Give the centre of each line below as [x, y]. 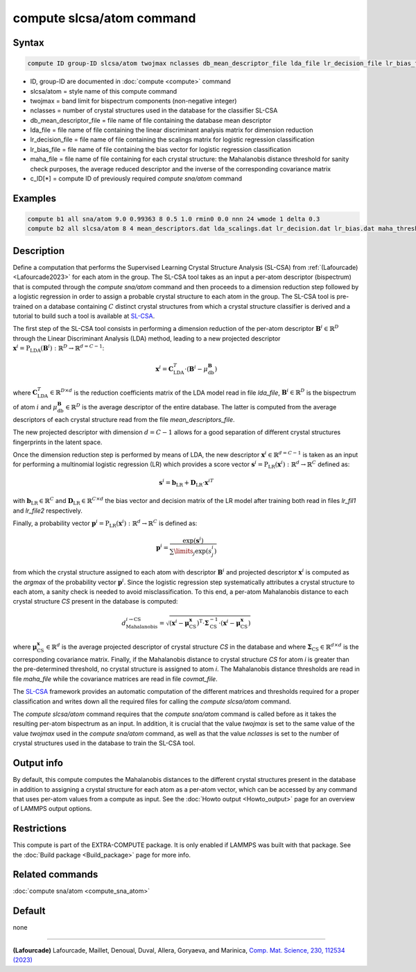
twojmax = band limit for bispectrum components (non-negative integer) [133, 101]
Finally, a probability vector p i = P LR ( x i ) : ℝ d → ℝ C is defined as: [105, 523]
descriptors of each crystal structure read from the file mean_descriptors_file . [124, 419]
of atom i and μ [35, 407]
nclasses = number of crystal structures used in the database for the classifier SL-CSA [154, 110]
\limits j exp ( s [193, 552]
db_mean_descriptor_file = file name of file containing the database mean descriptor [151, 120]
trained [23, 306]
